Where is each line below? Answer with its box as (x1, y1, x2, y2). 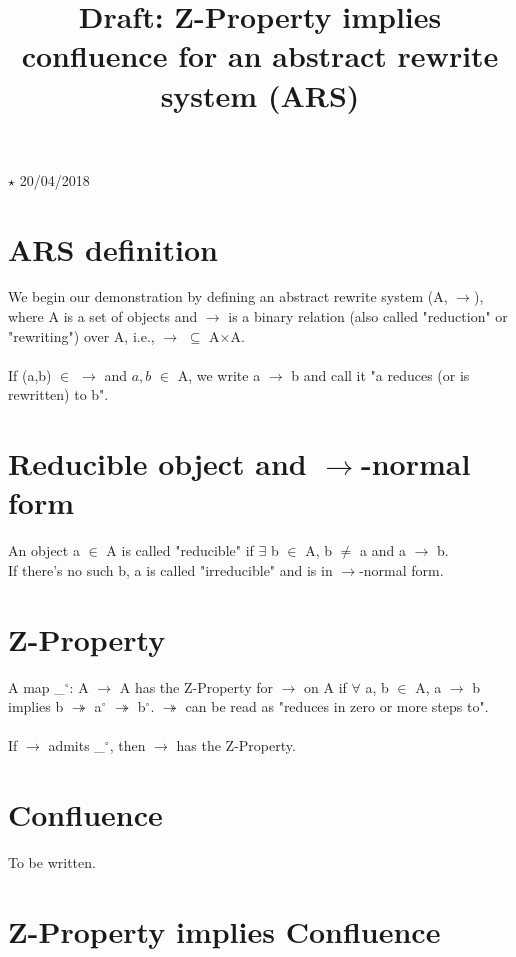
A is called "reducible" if (106, 540, 254, 561)
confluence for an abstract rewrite (21, 35, 499, 76)
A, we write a (177, 364, 261, 385)
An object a (8, 540, 80, 561)
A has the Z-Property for (119, 676, 273, 697)
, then (109, 735, 146, 756)
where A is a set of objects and (8, 306, 198, 327)
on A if (304, 676, 347, 697)
